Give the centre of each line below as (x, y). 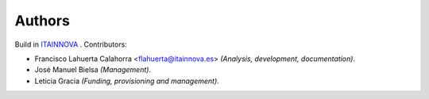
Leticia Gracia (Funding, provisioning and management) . (127, 81)
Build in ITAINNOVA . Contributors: (71, 44)
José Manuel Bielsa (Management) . (93, 70)
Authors (43, 21)
